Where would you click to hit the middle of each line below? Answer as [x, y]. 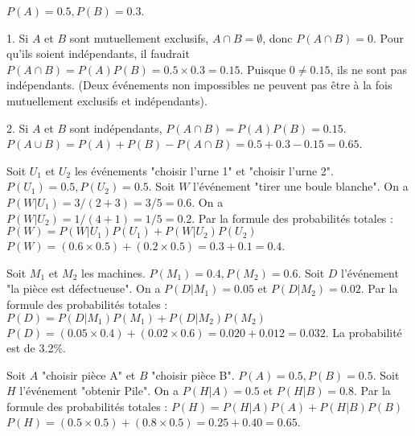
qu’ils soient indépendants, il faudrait [98, 53]
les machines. [113, 272]
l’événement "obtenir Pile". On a [99, 391]
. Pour [389, 37]
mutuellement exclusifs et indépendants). [107, 100]
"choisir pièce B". [193, 374]
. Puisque [263, 69]
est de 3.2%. [36, 348]
